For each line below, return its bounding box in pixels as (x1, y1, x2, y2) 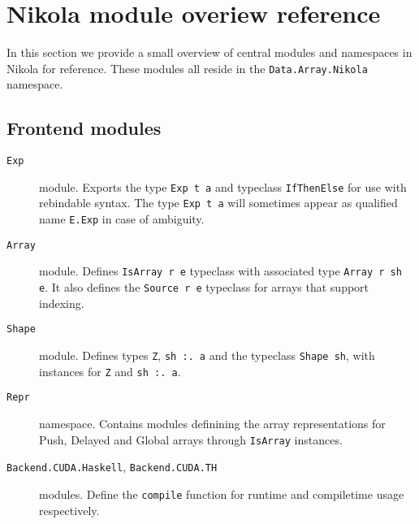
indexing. (39, 294, 84, 311)
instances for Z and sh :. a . (39, 362, 181, 379)
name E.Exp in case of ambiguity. (39, 210, 205, 227)
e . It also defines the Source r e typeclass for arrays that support (39, 279, 369, 296)
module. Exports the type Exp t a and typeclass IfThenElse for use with (39, 178, 407, 195)
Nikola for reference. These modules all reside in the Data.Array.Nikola (6, 59, 368, 76)
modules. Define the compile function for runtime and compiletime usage (39, 485, 404, 502)
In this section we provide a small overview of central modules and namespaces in (6, 44, 413, 61)
